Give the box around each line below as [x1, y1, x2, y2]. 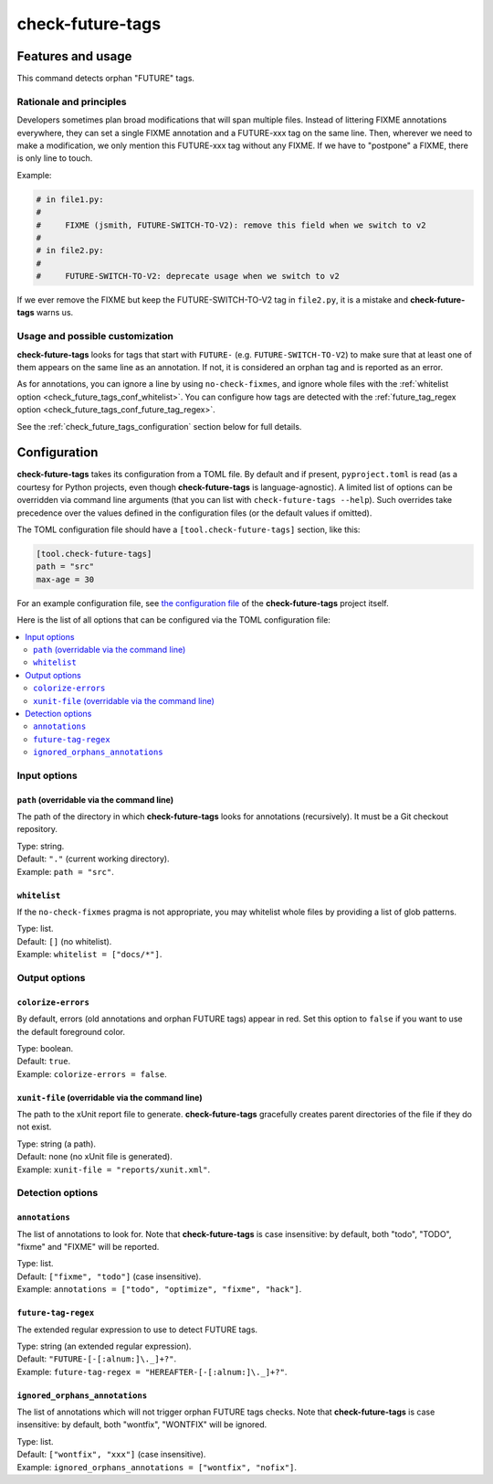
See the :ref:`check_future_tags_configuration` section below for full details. [16, 421, 302, 432]
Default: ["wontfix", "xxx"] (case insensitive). [16, 1449, 206, 1460]
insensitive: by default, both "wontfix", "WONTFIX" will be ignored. [16, 1419, 267, 1430]
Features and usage [16, 48, 132, 64]
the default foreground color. [16, 1026, 125, 1037]
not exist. [16, 1121, 52, 1133]
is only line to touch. [16, 153, 93, 164]
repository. [16, 824, 58, 835]
